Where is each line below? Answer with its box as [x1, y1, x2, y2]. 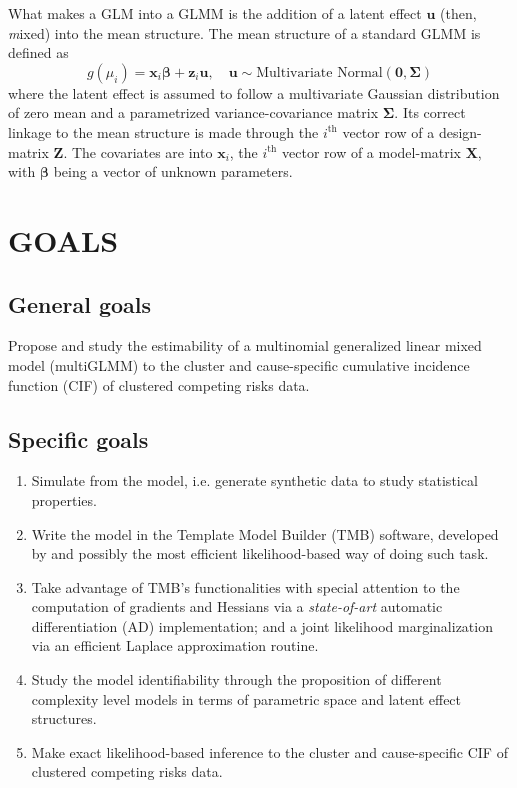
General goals [8, 288, 152, 319]
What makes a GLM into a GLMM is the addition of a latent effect [8, 3, 422, 23]
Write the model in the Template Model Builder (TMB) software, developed [31, 523, 499, 544]
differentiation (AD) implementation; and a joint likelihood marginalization [31, 615, 493, 636]
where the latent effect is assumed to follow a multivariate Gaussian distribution [8, 82, 500, 103]
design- [438, 121, 482, 142]
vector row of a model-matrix [282, 141, 462, 162]
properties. [31, 489, 97, 510]
